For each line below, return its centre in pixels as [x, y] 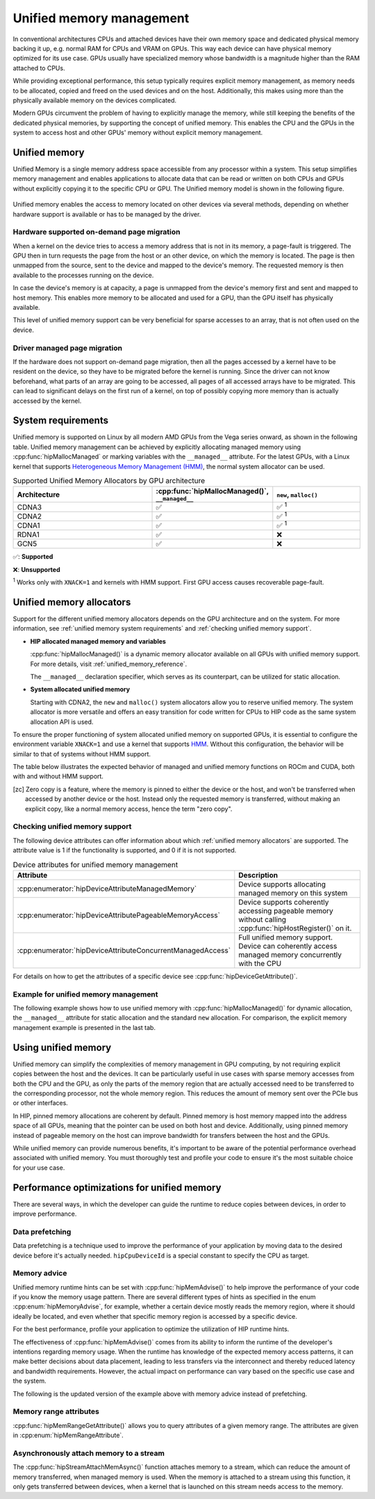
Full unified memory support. [286, 937]
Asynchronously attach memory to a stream [89, 1453]
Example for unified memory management [86, 994]
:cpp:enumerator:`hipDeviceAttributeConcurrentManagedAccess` [124, 950]
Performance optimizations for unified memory [117, 1188]
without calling [262, 919]
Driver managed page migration [68, 348]
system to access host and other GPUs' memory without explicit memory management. [138, 133]
